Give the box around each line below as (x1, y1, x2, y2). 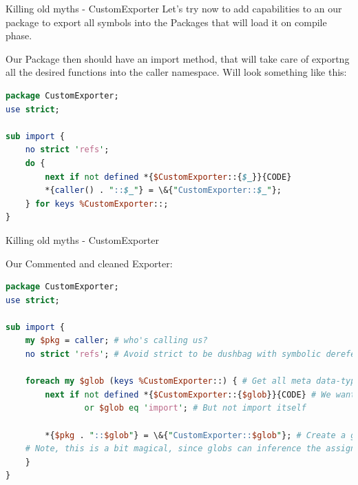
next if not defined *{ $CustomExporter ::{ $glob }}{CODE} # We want (45, 389, 356, 400)
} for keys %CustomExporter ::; (25, 198, 169, 209)
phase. (6, 28, 32, 43)
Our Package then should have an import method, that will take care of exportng (6, 51, 350, 65)
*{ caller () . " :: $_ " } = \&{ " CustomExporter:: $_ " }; (45, 185, 282, 196)
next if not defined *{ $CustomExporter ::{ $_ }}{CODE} (45, 172, 292, 182)
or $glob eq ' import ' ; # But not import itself (84, 403, 306, 413)
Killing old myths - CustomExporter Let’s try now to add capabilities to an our (6, 1, 342, 15)
